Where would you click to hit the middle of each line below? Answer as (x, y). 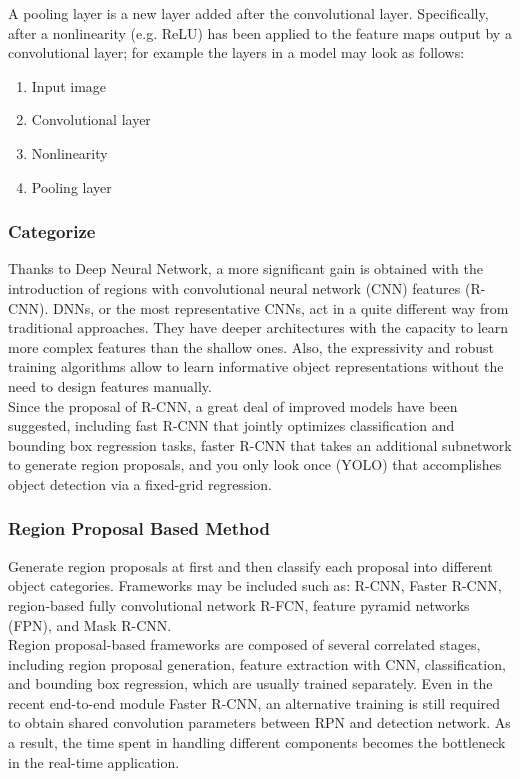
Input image (69, 85)
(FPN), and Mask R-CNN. (90, 624)
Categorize (52, 231)
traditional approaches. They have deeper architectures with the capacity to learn (258, 327)
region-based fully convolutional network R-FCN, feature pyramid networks (239, 604)
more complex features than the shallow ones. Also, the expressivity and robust (251, 346)
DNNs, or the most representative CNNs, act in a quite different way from (281, 307)
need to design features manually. (110, 385)
